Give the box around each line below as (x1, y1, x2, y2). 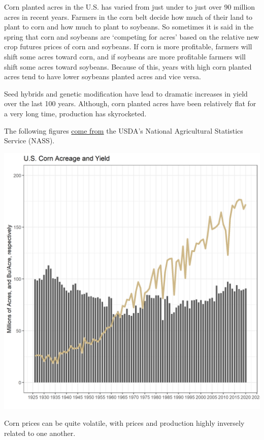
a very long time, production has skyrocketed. (4, 108, 147, 118)
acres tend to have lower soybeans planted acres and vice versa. (4, 71, 201, 82)
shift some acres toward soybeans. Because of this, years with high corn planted (4, 61, 252, 72)
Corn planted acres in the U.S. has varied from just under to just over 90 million (4, 2, 255, 12)
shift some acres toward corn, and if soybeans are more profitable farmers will (4, 51, 246, 61)
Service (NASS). (4, 135, 55, 146)
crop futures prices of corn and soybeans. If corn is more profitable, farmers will (4, 41, 252, 52)
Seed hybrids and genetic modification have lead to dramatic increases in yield (4, 88, 248, 99)
